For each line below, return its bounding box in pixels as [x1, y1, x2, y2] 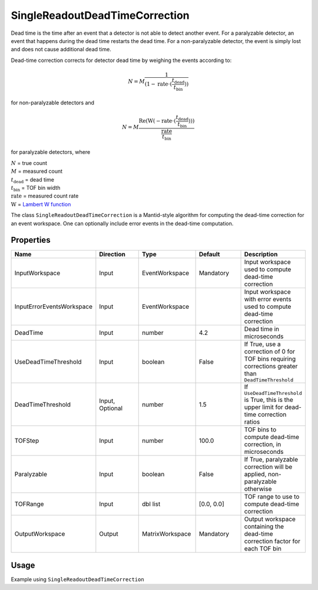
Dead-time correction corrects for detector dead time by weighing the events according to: [11, 57, 232, 64]
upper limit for [244, 403, 284, 411]
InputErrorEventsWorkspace [14, 302, 93, 311]
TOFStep [14, 437, 39, 445]
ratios [244, 418, 260, 426]
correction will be [244, 463, 293, 471]
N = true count [11, 159, 47, 166]
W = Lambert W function [11, 200, 71, 207]
